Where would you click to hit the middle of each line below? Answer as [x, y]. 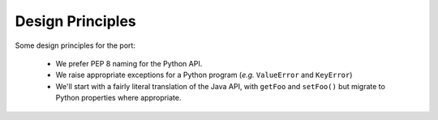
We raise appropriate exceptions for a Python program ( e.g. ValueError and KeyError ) [204, 75]
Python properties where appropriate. [118, 98]
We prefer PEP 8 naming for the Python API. [129, 63]
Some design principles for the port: [75, 45]
